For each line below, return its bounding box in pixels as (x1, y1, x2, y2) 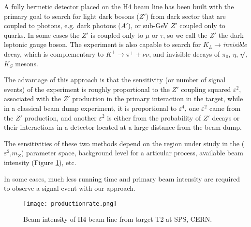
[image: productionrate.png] (23, 200, 117, 207)
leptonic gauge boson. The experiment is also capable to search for (4, 39, 201, 49)
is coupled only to (90, 30, 144, 40)
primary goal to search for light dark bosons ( (4, 11, 139, 21)
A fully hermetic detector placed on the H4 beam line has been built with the (4, 1, 234, 11)
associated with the (4, 93, 61, 104)
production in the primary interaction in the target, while (72, 93, 243, 104)
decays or (212, 112, 240, 122)
